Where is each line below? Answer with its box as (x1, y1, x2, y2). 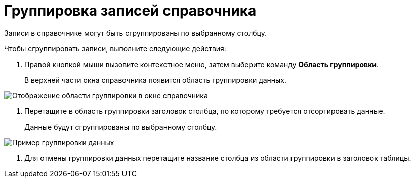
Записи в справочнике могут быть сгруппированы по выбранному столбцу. (4, 28, 267, 37)
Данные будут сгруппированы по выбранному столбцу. (24, 122, 217, 131)
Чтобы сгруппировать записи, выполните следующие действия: (4, 44, 226, 53)
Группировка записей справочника (4, 2, 257, 19)
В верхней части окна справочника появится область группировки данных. (24, 75, 287, 84)
